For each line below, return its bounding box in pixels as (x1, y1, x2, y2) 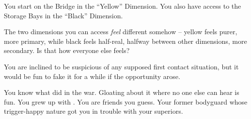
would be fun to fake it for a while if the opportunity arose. (4, 71, 180, 81)
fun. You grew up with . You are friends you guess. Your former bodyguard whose (4, 96, 248, 106)
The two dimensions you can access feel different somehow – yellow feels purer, (4, 26, 237, 37)
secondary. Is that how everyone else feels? (4, 45, 130, 55)
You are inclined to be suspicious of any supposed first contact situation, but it (4, 61, 239, 71)
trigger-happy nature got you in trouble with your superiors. (4, 106, 183, 116)
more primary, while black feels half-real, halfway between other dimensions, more (4, 36, 247, 46)
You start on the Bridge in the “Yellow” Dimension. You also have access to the (4, 1, 241, 11)
